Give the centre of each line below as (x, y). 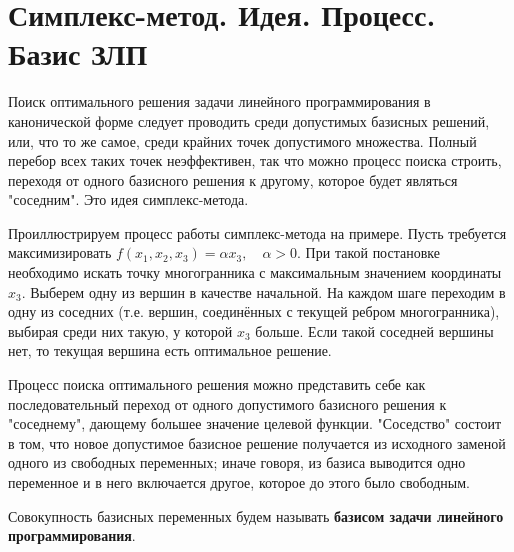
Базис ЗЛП (78, 53)
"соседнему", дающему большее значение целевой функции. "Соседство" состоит (255, 423)
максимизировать (60, 252)
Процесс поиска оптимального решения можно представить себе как (217, 384)
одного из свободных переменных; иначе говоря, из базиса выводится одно (237, 462)
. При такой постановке (368, 252)
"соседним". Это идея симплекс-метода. (128, 199)
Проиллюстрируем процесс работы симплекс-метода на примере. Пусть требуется (257, 232)
